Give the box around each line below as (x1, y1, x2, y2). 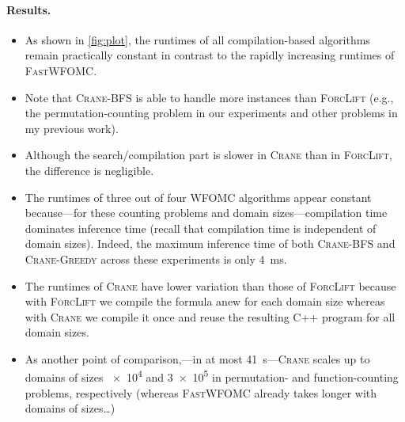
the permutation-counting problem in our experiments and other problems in (25, 105, 398, 121)
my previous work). (25, 120, 119, 136)
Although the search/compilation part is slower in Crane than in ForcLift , (25, 146, 392, 163)
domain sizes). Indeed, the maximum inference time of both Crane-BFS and (25, 235, 396, 252)
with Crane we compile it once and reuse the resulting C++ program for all (25, 308, 396, 325)
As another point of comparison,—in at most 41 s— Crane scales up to (25, 350, 370, 367)
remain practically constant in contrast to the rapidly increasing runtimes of (25, 47, 395, 63)
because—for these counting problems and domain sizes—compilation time (25, 204, 388, 221)
